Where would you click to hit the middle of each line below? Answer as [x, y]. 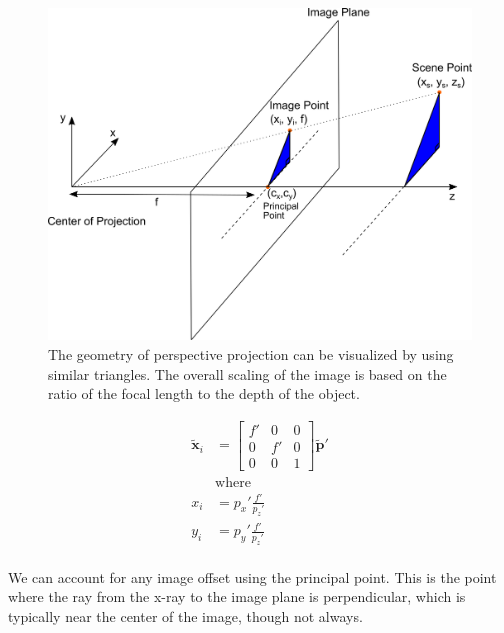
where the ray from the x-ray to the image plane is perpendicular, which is [237, 596]
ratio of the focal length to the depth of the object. [204, 393]
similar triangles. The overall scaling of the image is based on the [247, 373]
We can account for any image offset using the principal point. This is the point [252, 576]
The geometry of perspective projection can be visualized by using [251, 354]
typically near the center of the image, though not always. [185, 615]
